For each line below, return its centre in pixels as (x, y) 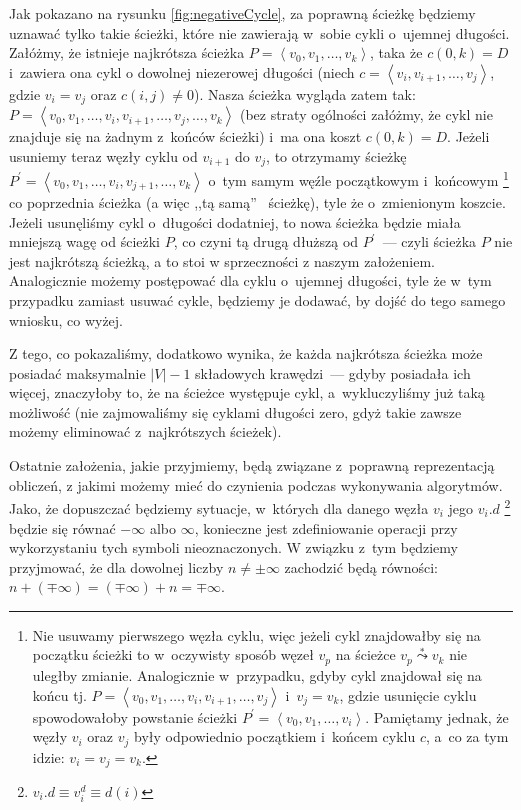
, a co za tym (467, 736)
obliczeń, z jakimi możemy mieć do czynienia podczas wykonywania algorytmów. (256, 484)
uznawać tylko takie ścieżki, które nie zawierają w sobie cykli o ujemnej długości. (259, 32)
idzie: (48, 756)
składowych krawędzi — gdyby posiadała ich (333, 372)
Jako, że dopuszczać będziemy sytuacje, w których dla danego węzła (219, 507)
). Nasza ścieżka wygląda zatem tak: (305, 93)
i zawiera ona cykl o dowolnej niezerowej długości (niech (182, 71)
